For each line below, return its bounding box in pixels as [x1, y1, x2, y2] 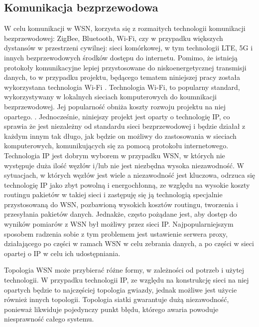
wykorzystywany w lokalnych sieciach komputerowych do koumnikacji [4, 91, 217, 102]
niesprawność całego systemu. [4, 314, 94, 324]
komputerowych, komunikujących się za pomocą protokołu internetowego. [4, 140, 229, 151]
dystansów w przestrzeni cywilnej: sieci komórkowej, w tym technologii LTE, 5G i [4, 42, 253, 53]
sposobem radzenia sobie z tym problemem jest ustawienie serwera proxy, [4, 228, 228, 239]
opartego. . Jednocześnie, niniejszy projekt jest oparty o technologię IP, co [4, 111, 230, 121]
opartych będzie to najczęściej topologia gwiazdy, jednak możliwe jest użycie [4, 284, 237, 295]
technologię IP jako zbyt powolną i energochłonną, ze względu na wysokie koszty [4, 179, 250, 190]
